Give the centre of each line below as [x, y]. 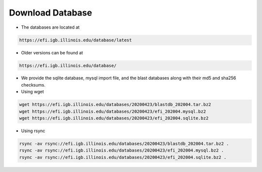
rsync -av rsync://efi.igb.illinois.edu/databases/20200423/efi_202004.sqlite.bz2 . [123, 157]
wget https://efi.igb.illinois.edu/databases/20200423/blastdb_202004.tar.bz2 [115, 105]
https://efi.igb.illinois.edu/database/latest [75, 40]
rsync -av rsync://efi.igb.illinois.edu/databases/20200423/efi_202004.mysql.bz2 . [122, 150]
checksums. [33, 85]
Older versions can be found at [52, 52]
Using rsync [33, 131]
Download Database [50, 13]
